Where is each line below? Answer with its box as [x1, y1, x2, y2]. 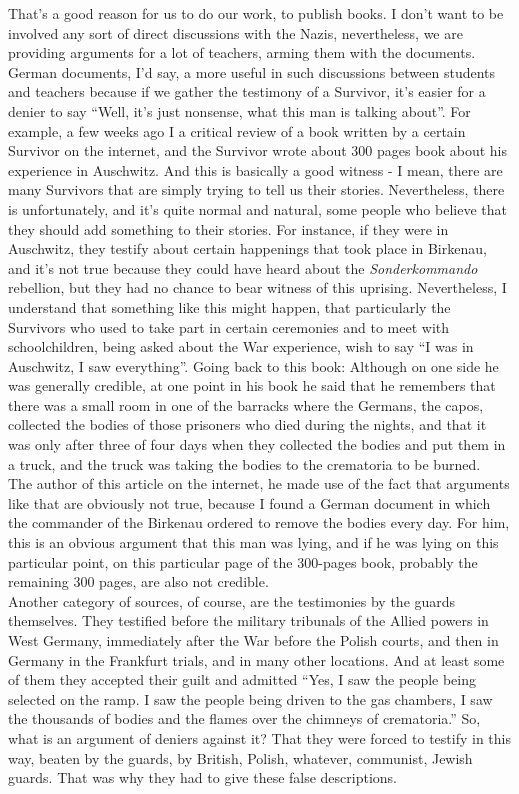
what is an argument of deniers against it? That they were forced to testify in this [8, 727, 511, 748]
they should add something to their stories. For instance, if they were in [8, 218, 449, 239]
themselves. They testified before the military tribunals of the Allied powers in [8, 610, 489, 631]
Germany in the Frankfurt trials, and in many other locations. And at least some [8, 649, 505, 670]
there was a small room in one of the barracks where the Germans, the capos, [8, 394, 484, 415]
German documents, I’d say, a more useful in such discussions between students [8, 61, 496, 82]
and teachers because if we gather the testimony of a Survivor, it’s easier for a [8, 81, 486, 102]
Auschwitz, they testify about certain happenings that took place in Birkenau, [8, 238, 487, 259]
